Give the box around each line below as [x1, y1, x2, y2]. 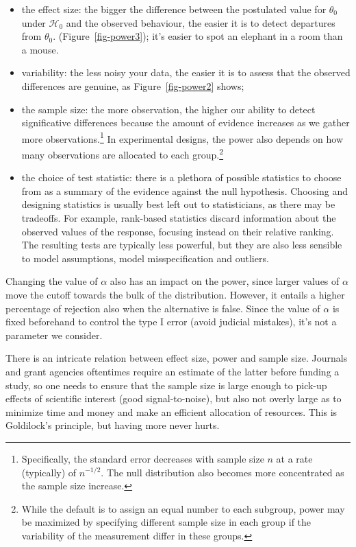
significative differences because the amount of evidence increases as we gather [21, 115, 350, 130]
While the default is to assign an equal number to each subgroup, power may [21, 501, 345, 515]
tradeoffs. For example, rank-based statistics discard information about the [21, 211, 336, 225]
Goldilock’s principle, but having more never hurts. [5, 418, 220, 432]
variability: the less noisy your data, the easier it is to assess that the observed [21, 65, 351, 80]
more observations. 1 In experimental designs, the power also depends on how [21, 129, 344, 146]
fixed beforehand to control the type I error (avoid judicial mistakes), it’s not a [5, 314, 337, 329]
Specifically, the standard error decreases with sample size [21, 451, 264, 465]
